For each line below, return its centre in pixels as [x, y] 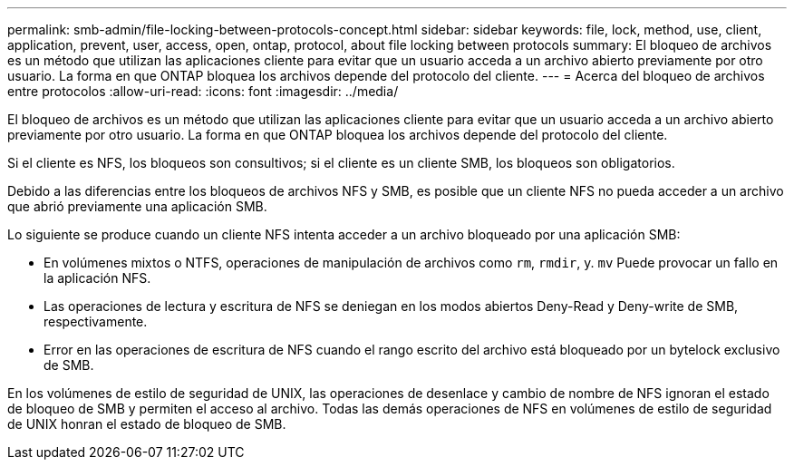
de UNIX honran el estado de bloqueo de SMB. [147, 424]
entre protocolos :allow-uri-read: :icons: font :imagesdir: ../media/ [203, 91]
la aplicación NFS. [97, 278]
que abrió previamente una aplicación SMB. [137, 206]
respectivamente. [96, 321]
